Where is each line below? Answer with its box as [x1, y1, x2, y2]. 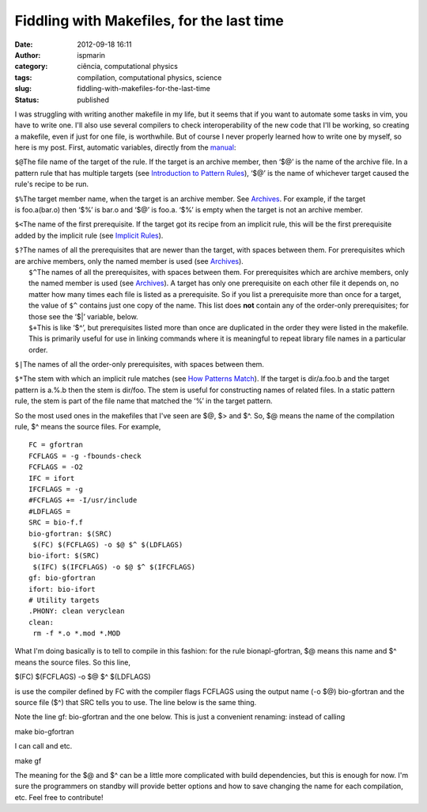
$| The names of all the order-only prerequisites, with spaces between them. [14, 360, 265, 369]
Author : [14, 50, 41, 59]
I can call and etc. [14, 741, 73, 751]
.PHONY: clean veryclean [28, 607, 125, 616]
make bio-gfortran [14, 726, 74, 736]
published [77, 95, 110, 105]
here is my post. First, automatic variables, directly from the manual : [14, 143, 236, 152]
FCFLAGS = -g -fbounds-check [28, 452, 142, 460]
